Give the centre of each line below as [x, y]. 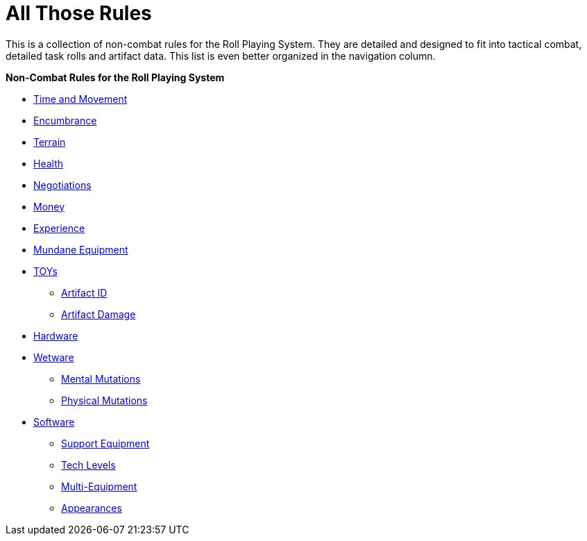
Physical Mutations [104, 400]
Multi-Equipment [99, 486]
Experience [59, 228]
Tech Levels [88, 465]
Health [49, 163]
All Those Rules [79, 13]
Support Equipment [105, 443]
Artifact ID [84, 292]
